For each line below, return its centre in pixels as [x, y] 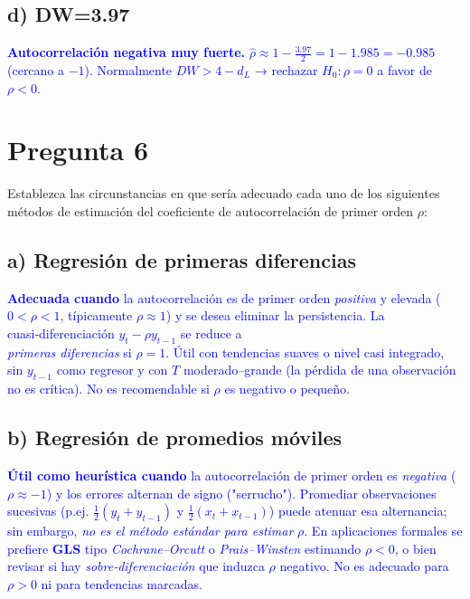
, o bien [415, 548]
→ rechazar [286, 70]
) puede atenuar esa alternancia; [358, 511]
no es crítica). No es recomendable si [108, 389]
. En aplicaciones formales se [383, 531]
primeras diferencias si [70, 352]
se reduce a [211, 333]
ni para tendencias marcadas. [122, 583]
